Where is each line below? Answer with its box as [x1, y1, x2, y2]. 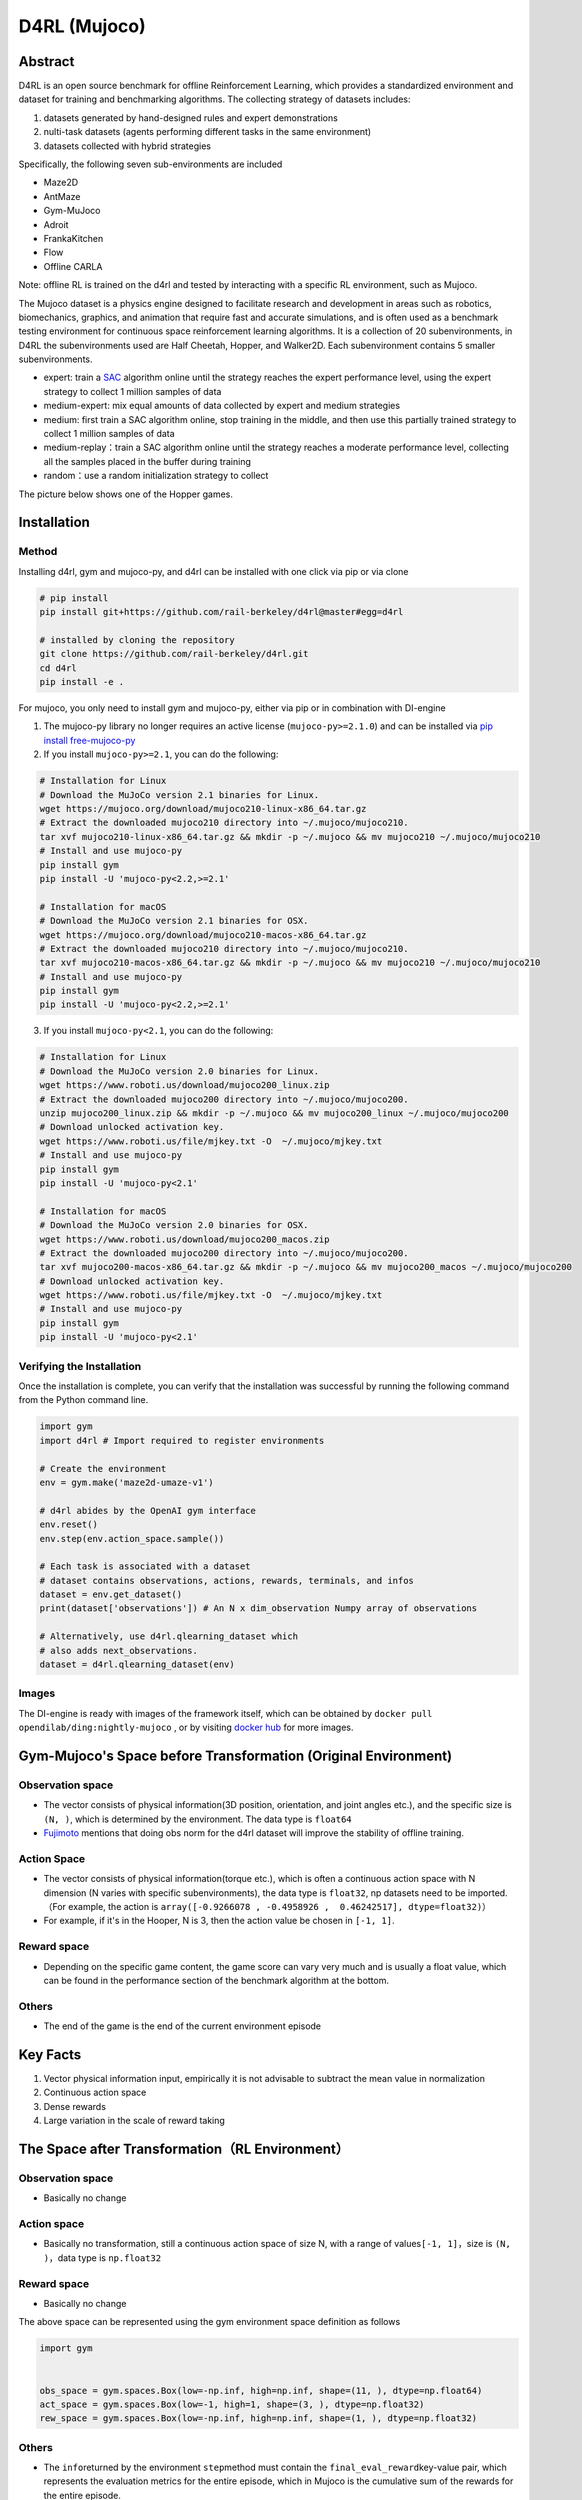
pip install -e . [39, 676, 125, 688]
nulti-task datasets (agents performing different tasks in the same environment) [43, 126, 372, 138]
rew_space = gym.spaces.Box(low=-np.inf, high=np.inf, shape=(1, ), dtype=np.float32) [39, 2413, 478, 2424]
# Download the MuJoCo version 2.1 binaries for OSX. [39, 915, 309, 927]
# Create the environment [39, 1463, 167, 1474]
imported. [467, 1886, 509, 1899]
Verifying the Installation [18, 1359, 142, 1373]
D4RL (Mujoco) [18, 15, 147, 37]
